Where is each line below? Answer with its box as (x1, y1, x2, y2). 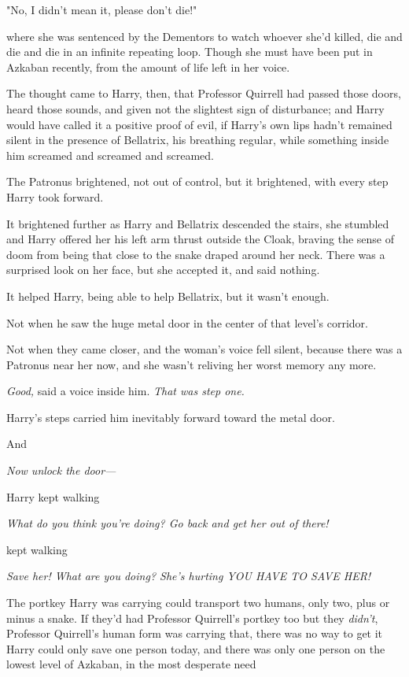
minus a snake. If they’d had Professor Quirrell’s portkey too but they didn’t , (6, 609, 378, 626)
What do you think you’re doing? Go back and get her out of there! (6, 515, 329, 531)
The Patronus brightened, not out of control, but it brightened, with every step (6, 173, 389, 190)
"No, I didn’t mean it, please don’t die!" (6, 2, 197, 17)
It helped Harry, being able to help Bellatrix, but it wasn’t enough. (6, 287, 330, 304)
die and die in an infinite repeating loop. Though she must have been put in (6, 43, 373, 60)
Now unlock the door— (6, 462, 116, 479)
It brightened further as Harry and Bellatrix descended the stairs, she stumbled (6, 215, 389, 231)
